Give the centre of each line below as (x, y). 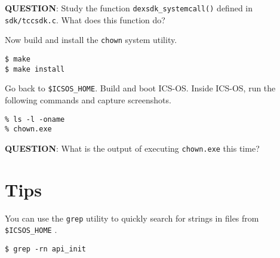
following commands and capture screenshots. (88, 99)
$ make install (35, 69)
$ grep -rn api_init (46, 249)
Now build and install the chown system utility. (91, 40)
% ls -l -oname (35, 119)
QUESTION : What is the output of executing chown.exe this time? (132, 148)
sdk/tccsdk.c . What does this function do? (85, 19)
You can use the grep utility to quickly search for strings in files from (132, 218)
